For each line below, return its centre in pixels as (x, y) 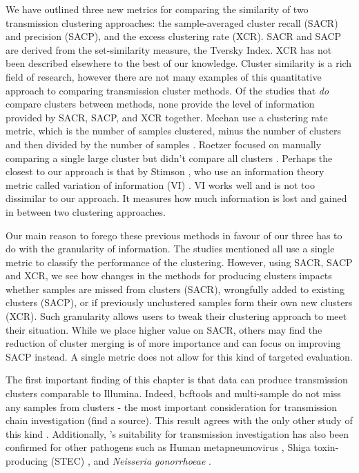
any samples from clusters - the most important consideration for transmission (172, 406)
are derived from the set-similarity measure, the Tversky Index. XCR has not (169, 49)
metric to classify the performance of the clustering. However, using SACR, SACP (179, 262)
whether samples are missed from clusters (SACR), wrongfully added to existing (175, 289)
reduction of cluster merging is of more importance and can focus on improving (173, 343)
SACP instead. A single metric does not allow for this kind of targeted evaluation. (179, 356)
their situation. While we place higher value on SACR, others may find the (164, 329)
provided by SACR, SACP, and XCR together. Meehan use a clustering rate (167, 117)
